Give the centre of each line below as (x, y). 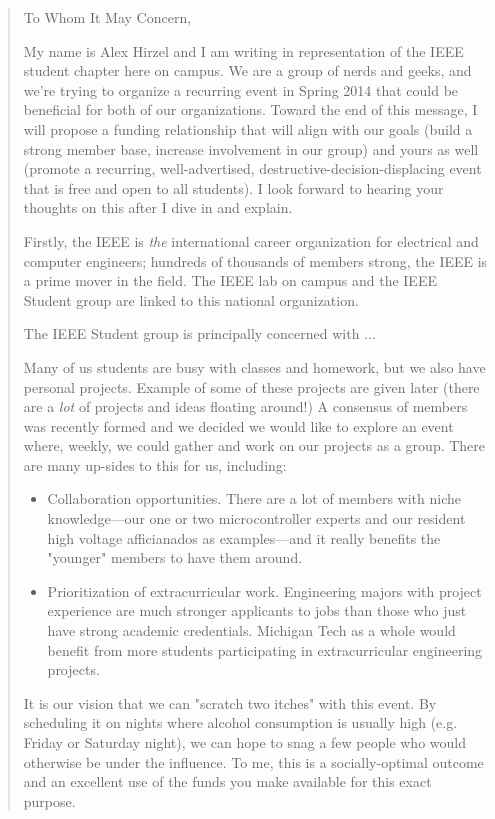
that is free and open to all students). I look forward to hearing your (233, 187)
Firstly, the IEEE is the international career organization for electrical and (251, 240)
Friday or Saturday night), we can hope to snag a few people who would (244, 742)
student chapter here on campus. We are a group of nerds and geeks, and (247, 70)
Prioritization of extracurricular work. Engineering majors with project (264, 590)
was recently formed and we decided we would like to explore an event (238, 425)
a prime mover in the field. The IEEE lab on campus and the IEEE (230, 280)
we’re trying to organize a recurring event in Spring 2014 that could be (241, 89)
